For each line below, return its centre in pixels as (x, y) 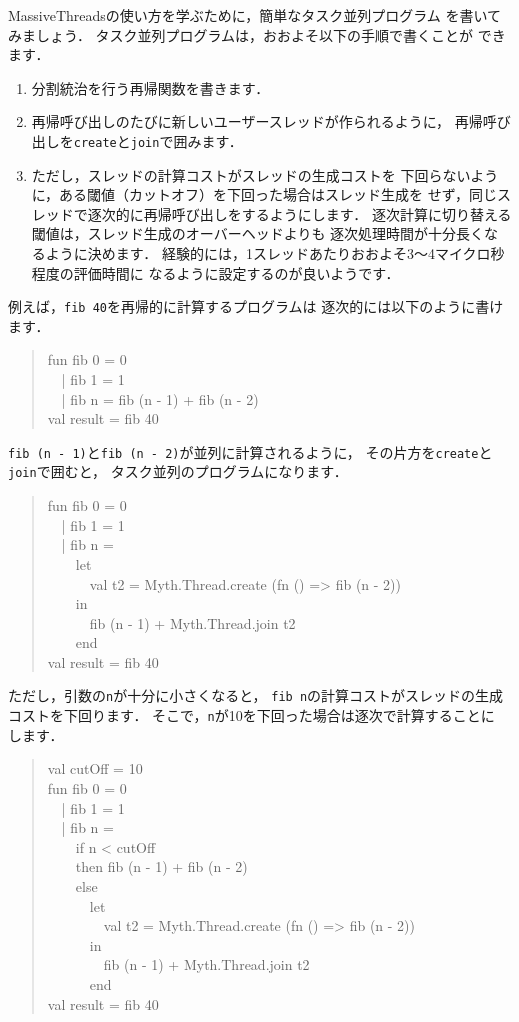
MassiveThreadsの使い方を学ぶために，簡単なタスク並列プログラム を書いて (254, 15)
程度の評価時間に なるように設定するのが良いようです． (215, 272)
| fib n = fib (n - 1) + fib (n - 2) (160, 398)
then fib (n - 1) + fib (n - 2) (161, 866)
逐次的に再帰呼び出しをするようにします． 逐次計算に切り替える (299, 213)
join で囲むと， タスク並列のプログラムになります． (178, 471)
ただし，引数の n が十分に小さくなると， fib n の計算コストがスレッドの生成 (256, 695)
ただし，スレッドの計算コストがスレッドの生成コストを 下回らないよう (265, 174)
